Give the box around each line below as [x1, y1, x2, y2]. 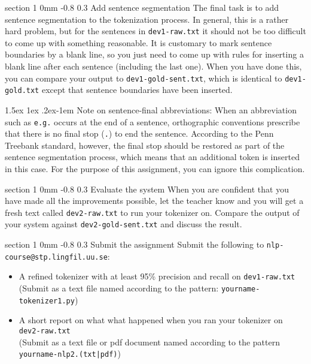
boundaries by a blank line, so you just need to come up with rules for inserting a [5, 48, 304, 61]
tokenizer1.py [19, 296, 75, 305]
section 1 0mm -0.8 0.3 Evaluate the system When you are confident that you [5, 182, 289, 195]
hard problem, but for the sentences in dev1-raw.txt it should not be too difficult [5, 25, 306, 37]
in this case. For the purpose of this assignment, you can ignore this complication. [5, 163, 305, 175]
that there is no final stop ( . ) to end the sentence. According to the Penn [5, 127, 274, 140]
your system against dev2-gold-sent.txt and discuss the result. [5, 218, 242, 230]
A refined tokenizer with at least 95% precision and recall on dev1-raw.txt [19, 270, 295, 282]
